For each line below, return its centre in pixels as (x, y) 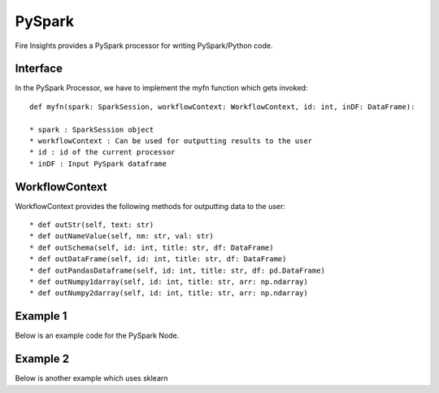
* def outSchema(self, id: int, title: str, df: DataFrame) (152, 247)
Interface (39, 69)
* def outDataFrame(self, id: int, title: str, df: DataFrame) (158, 259)
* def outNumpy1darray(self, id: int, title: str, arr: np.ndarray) (169, 282)
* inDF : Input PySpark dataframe (98, 164)
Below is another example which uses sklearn (91, 378)
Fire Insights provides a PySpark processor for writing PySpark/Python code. (144, 46)
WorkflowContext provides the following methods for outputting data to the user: (150, 206)
